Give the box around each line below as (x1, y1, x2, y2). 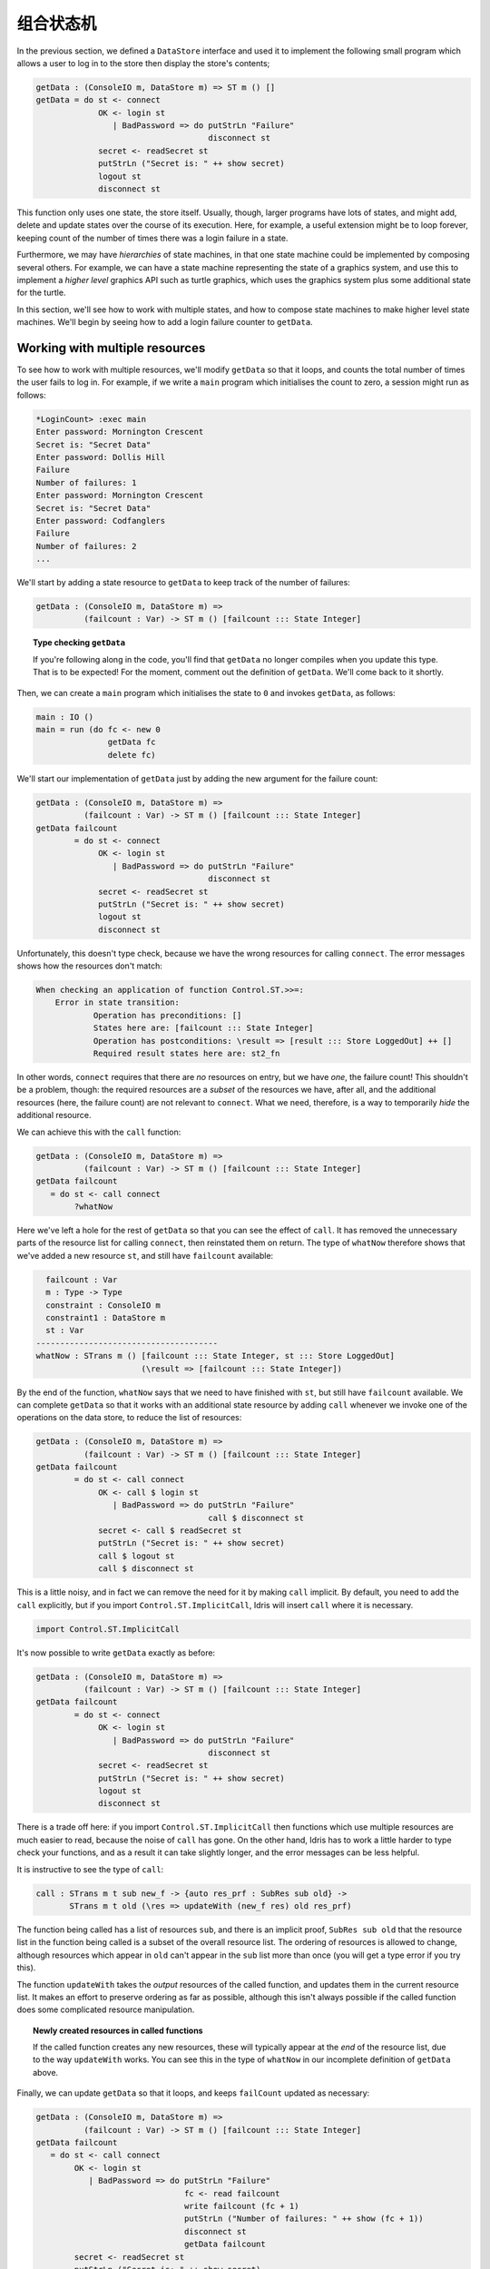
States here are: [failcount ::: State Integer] (93, 1023, 314, 1034)
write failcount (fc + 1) (183, 2201, 299, 2211)
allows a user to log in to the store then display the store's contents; (16, 57, 270, 68)
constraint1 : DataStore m (45, 1312, 166, 1322)
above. (33, 2067, 59, 2077)
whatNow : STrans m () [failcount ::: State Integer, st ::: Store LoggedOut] (35, 1351, 395, 1361)
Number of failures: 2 (35, 541, 137, 551)
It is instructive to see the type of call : (16, 1863, 164, 1874)
